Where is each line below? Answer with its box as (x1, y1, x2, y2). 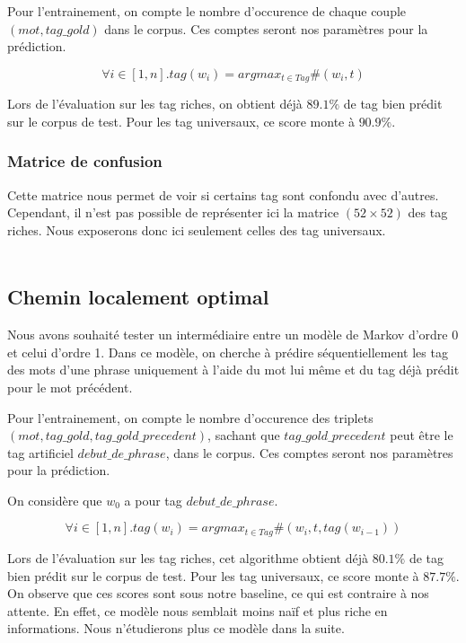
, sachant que (207, 426, 280, 445)
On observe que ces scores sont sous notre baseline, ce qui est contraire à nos (7, 584, 429, 603)
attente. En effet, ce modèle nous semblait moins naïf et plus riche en (7, 601, 388, 620)
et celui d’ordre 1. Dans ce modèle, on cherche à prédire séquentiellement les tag (7, 342, 448, 361)
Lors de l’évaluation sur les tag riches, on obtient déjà (7, 94, 303, 113)
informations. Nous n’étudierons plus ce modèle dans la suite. (7, 619, 345, 638)
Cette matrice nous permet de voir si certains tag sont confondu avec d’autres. (7, 185, 439, 204)
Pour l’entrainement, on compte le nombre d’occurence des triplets (7, 408, 374, 427)
